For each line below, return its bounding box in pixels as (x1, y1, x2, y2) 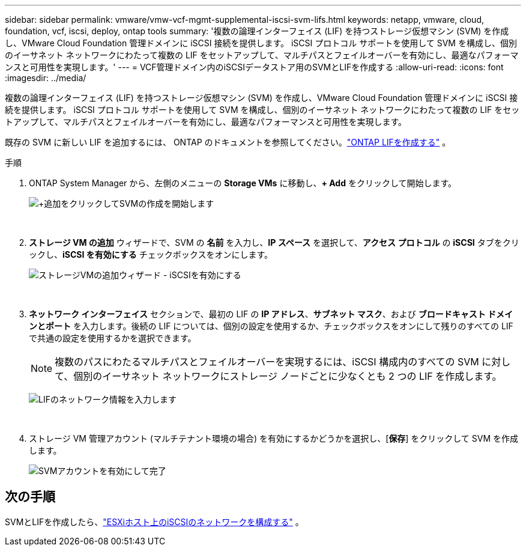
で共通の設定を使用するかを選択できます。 (29, 333, 196, 343)
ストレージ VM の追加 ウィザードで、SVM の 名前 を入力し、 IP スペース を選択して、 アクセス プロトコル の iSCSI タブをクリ (29, 237, 519, 248)
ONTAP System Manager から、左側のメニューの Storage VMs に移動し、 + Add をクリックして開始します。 (29, 178, 457, 188)
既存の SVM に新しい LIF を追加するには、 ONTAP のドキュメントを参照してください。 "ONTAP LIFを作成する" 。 (5, 137, 451, 147)
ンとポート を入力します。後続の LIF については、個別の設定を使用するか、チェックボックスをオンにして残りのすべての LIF (29, 321, 513, 331)
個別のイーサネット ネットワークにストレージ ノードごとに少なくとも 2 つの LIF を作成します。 (73, 370, 502, 382)
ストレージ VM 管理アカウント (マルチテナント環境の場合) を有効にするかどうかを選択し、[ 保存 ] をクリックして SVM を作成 (29, 433, 519, 443)
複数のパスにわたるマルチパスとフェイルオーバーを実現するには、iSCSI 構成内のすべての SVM (55, 356, 479, 368)
